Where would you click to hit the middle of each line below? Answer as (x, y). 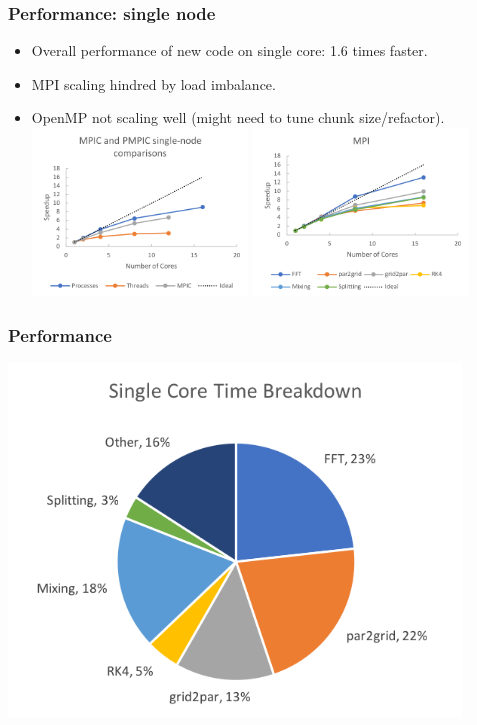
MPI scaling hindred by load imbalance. (153, 83)
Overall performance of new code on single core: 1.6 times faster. (229, 50)
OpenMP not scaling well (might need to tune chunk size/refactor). (238, 117)
